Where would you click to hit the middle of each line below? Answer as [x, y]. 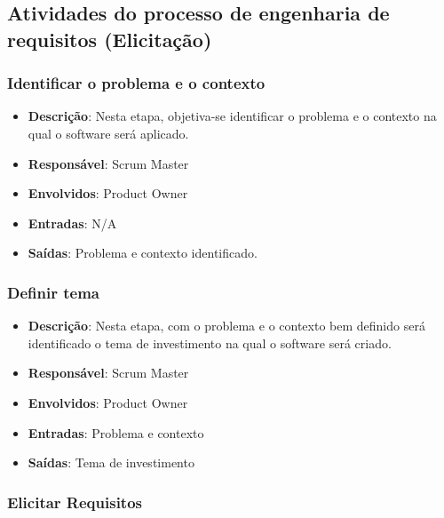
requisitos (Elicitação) [110, 39]
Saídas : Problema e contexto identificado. [143, 253]
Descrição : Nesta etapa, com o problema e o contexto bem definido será [226, 326]
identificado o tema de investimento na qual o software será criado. [210, 343]
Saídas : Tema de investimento [111, 462]
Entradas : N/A [72, 223]
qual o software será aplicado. [108, 133]
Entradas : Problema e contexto [116, 432]
